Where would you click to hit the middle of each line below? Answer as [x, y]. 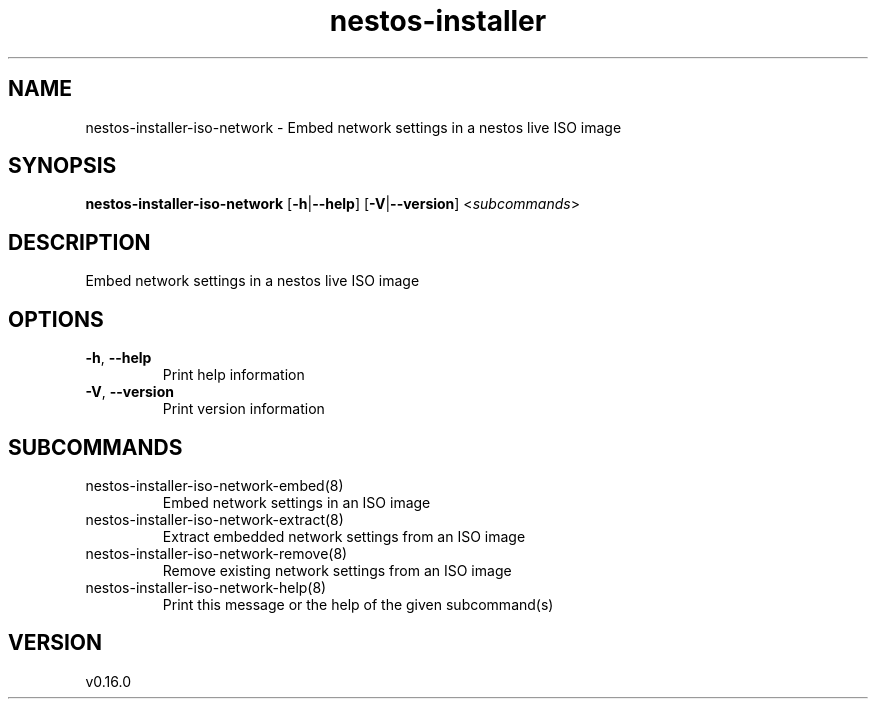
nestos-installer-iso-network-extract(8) [214, 519]
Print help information [233, 375]
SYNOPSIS [62, 166]
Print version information [243, 409]
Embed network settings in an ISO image [296, 502]
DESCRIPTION [79, 242]
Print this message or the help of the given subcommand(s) [358, 604]
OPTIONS [56, 319]
